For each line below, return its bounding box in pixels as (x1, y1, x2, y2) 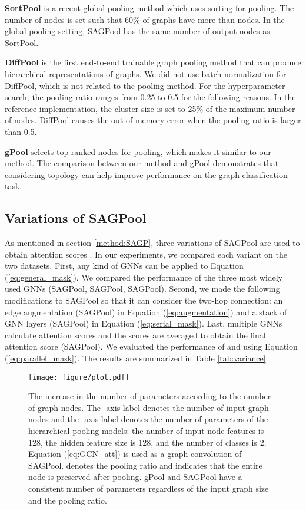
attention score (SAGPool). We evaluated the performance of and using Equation (5, 340, 298, 353)
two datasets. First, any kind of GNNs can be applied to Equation (5, 259, 244, 272)
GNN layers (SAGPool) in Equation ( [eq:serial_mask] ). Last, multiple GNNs (5, 317, 282, 330)
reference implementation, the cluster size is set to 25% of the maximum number (5, 102, 295, 114)
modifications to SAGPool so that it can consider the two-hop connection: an (5, 294, 283, 307)
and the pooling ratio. (28, 493, 107, 506)
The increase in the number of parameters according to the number (28, 390, 271, 402)
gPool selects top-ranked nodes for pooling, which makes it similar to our (5, 145, 271, 157)
